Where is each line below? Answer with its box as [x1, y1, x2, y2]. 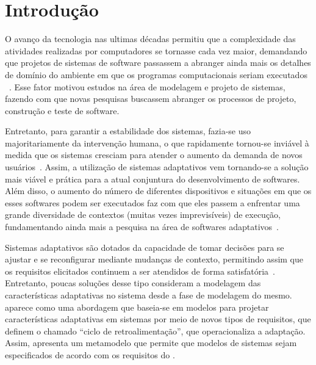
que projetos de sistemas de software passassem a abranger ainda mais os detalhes [5, 56, 311, 69]
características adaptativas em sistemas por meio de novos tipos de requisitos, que [5, 313, 311, 325]
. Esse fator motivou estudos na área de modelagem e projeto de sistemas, [9, 80, 285, 93]
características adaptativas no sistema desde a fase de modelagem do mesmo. [5, 289, 292, 301]
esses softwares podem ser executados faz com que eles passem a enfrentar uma [5, 196, 300, 209]
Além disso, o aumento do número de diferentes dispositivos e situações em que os [5, 184, 312, 197]
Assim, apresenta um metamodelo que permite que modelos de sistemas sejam [5, 336, 297, 349]
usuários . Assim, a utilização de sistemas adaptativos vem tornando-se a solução [5, 161, 309, 173]
